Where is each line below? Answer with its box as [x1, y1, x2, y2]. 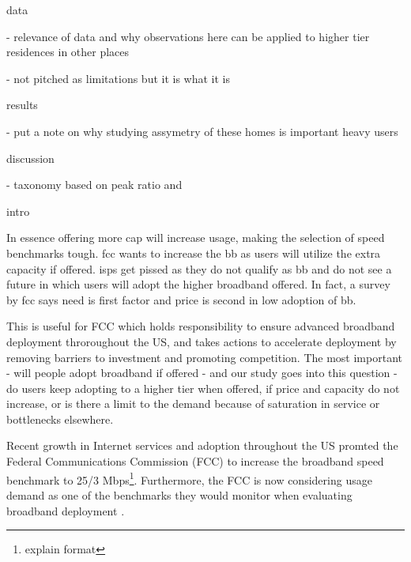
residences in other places [6, 43, 130, 60]
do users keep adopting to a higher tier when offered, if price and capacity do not [6, 379, 400, 396]
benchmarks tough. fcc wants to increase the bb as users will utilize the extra [6, 244, 381, 261]
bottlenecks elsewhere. [6, 410, 114, 427]
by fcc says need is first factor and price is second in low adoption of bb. [6, 291, 356, 307]
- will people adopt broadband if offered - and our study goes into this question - [6, 364, 398, 381]
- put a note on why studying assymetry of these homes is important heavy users [6, 123, 398, 139]
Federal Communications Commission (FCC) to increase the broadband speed [6, 453, 384, 470]
